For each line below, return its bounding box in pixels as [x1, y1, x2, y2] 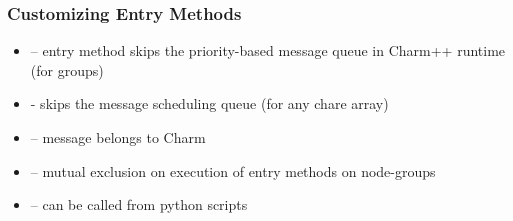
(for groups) [30, 59, 104, 80]
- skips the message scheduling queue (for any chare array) [30, 93, 389, 114]
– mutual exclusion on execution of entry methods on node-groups [30, 160, 436, 181]
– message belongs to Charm [30, 127, 206, 147]
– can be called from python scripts [30, 194, 248, 215]
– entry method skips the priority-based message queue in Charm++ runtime [30, 40, 506, 61]
